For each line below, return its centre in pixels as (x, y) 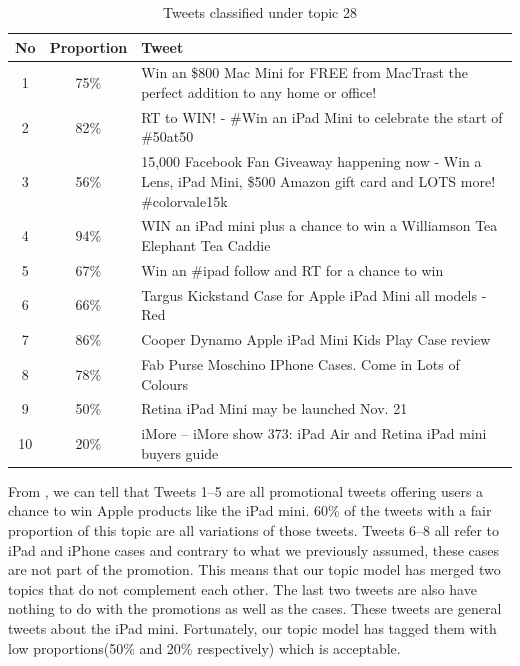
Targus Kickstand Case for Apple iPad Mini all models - (314, 294)
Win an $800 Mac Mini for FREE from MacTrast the (305, 72)
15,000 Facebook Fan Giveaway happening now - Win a (311, 161)
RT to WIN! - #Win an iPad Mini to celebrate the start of (322, 116)
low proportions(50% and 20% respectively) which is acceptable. (204, 647)
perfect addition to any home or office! (259, 92)
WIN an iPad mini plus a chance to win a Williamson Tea (319, 225)
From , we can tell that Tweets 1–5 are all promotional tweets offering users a (246, 490)
